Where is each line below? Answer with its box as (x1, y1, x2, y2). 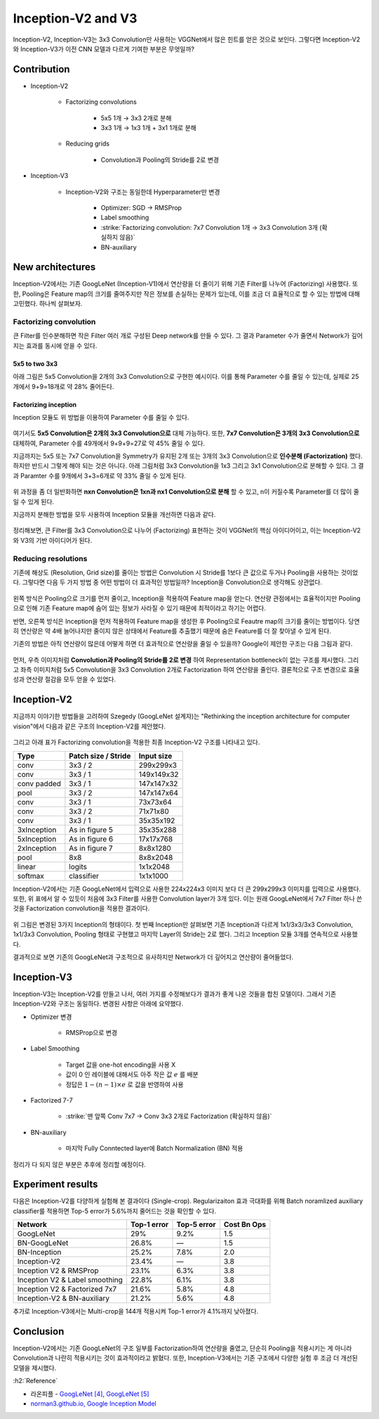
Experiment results (13, 1179, 98, 1190)
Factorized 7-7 (30, 1096, 73, 1104)
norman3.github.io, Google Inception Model (30, 1399, 157, 1408)
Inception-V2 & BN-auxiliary (17, 1294, 110, 1304)
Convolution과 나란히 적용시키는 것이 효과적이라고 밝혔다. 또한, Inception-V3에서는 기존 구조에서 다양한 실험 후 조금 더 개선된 (13, 1354, 358, 1362)
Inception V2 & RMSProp (17, 1266, 99, 1276)
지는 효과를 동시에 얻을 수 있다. (13, 341, 98, 349)
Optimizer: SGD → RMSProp (100, 203, 182, 212)
